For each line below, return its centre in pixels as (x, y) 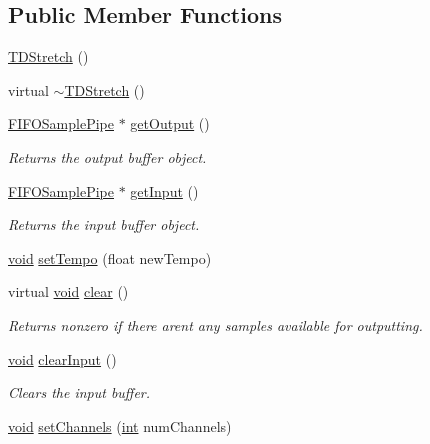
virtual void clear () (68, 291)
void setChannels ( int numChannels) (120, 425)
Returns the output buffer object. (107, 156)
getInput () (164, 190)
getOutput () (170, 123)
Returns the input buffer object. (104, 224)
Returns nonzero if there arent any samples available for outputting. (215, 324)
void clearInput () (62, 358)
